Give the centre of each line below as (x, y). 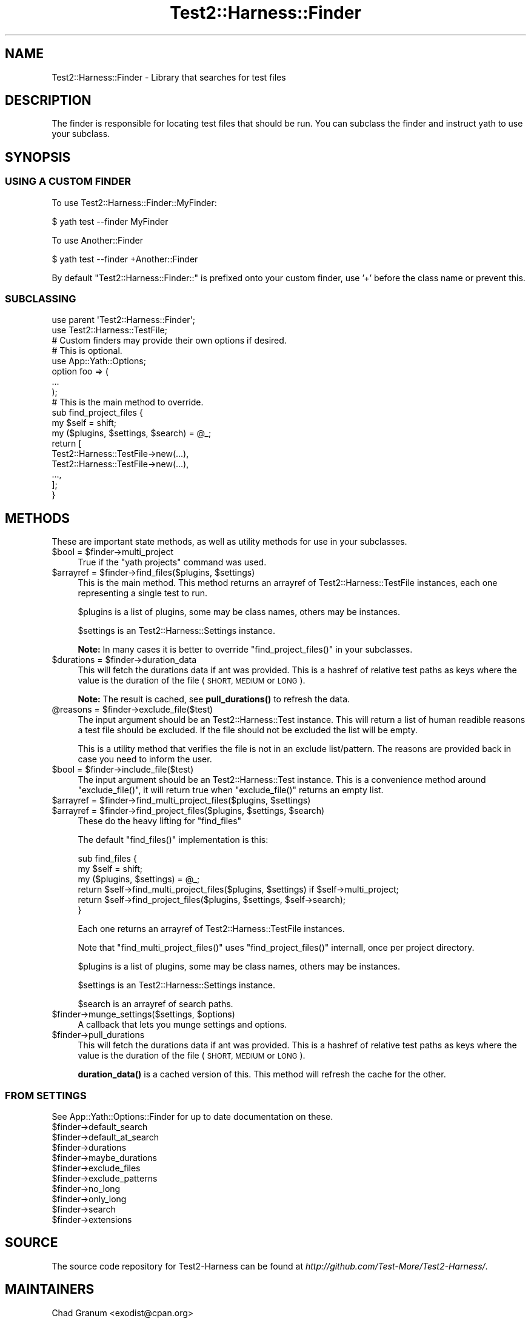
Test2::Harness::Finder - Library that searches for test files (169, 77)
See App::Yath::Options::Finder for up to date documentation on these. (192, 1116)
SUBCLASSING (41, 299)
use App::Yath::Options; (99, 361)
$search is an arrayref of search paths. (155, 1004)
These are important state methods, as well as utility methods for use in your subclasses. (229, 542)
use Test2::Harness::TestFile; (109, 330)
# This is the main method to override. (128, 402)
